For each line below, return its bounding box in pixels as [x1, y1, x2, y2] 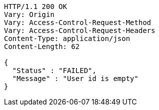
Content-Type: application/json [4, 34, 130, 42]
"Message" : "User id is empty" [12, 74, 139, 82]
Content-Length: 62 [4, 42, 80, 50]
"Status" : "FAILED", [12, 66, 97, 74]
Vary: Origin [4, 10, 55, 18]
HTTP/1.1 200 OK [4, 2, 67, 10]
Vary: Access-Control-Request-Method [4, 18, 152, 26]
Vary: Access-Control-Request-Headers [4, 26, 156, 34]
